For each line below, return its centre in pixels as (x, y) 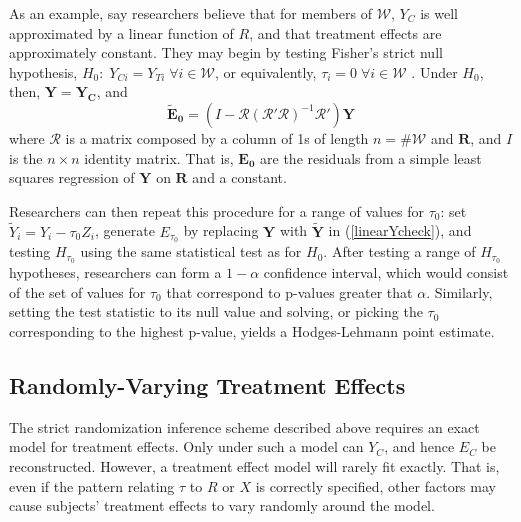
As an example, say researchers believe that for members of (190, 13)
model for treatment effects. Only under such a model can (186, 446)
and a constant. (239, 177)
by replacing (221, 230)
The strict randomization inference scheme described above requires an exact (244, 426)
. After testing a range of (399, 251)
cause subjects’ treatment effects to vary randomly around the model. (222, 505)
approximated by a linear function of (121, 32)
